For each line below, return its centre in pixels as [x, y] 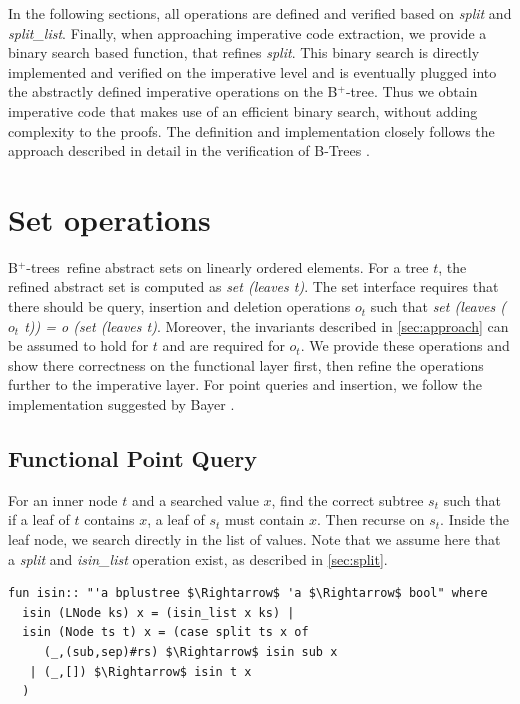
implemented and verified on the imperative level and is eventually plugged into [252, 71]
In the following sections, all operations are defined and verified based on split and [260, 13]
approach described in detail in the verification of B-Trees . [189, 150]
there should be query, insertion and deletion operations [179, 306]
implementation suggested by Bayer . [121, 404]
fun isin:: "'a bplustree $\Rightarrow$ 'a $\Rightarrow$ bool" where [248, 593]
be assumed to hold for [78, 345]
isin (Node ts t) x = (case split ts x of [165, 632]
